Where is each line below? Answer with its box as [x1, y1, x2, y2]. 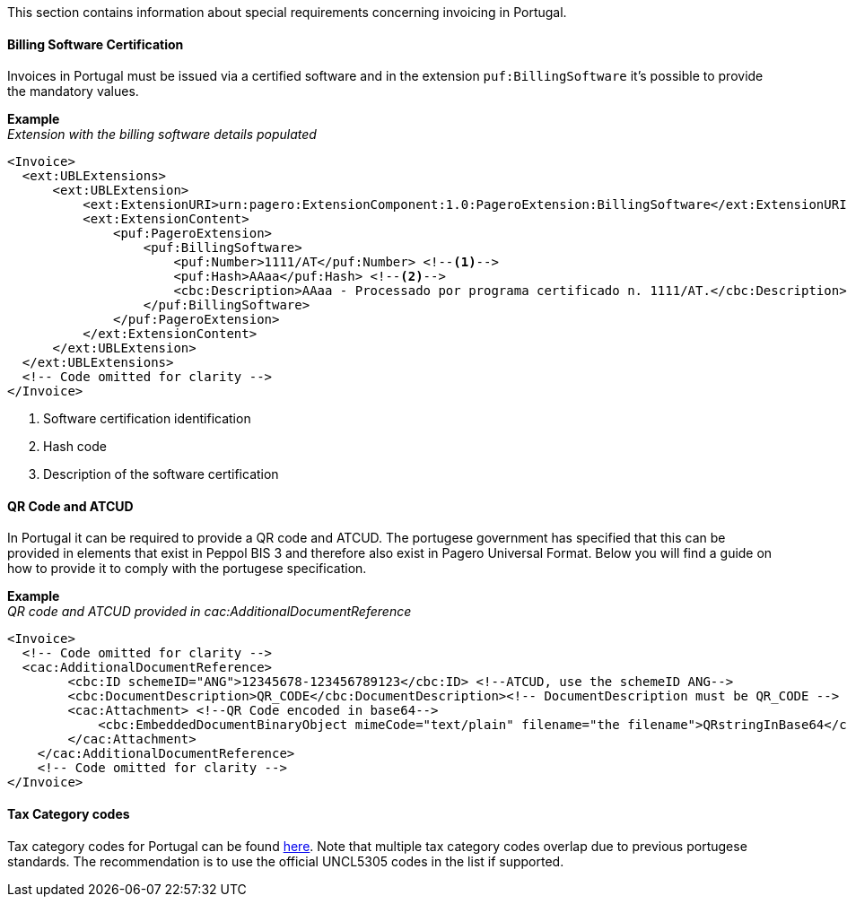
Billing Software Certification [7, 36, 184, 52]
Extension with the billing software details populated [7, 126, 317, 143]
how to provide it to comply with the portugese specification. [7, 561, 367, 577]
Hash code [43, 439, 107, 455]
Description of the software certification [43, 466, 279, 482]
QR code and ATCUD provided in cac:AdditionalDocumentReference [7, 604, 412, 620]
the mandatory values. [7, 83, 139, 100]
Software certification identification [43, 411, 251, 427]
